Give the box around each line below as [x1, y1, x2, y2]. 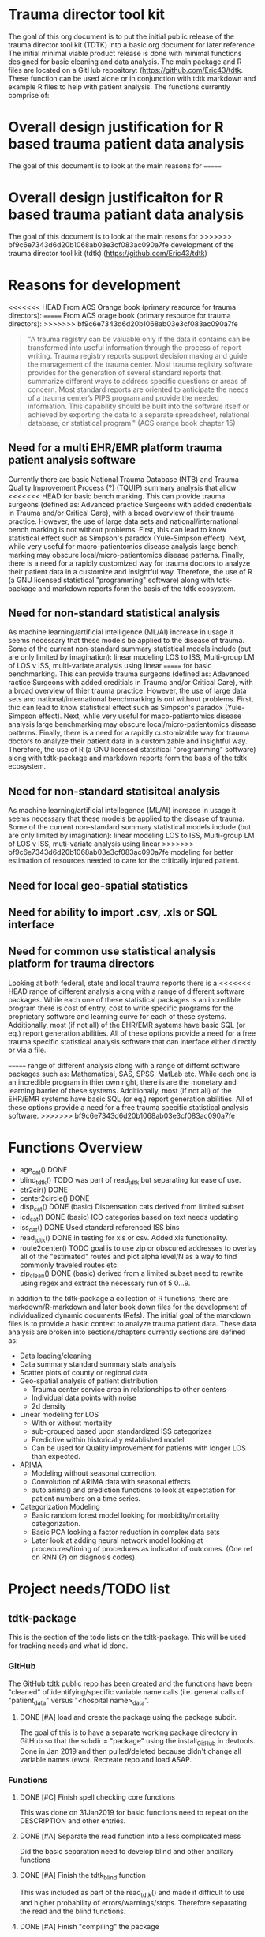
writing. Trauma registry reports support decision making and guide [27, 351, 248, 360]
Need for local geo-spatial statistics [8, 878, 188, 892]
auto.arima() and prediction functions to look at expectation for [31, 1485, 236, 1495]
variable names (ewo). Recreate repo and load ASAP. [19, 1755, 192, 1765]
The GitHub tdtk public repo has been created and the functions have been [8, 1679, 252, 1688]
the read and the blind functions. [19, 1906, 126, 1916]
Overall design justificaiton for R [8, 189, 224, 207]
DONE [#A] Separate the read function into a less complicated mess [19, 1831, 241, 1841]
